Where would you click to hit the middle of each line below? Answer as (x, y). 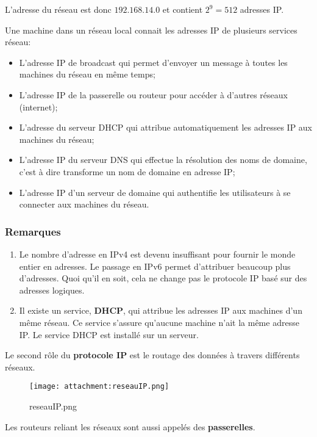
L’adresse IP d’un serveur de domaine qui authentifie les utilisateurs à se (155, 192)
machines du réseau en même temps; (87, 74)
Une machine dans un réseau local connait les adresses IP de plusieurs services (151, 30)
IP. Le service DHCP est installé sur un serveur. (109, 334)
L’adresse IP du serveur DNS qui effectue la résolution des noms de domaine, (163, 160)
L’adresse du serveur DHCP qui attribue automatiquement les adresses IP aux (166, 127)
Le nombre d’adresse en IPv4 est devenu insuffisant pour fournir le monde (157, 254)
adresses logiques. (52, 290)
